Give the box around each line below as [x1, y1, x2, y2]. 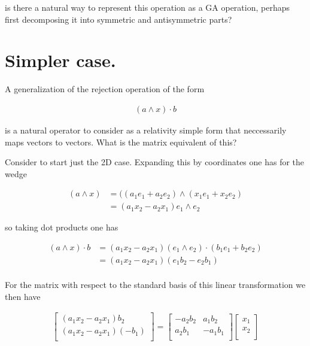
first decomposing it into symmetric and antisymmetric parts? [5, 13, 232, 25]
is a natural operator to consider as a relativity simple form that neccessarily [5, 123, 287, 136]
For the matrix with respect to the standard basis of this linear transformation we [5, 278, 306, 291]
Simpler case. [5, 48, 116, 72]
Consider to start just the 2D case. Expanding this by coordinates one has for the [5, 156, 305, 168]
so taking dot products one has [5, 221, 118, 233]
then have [5, 290, 41, 302]
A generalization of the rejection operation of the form [5, 83, 205, 95]
